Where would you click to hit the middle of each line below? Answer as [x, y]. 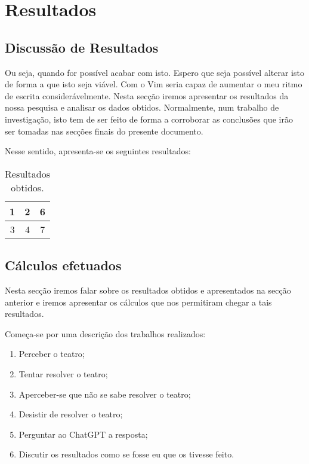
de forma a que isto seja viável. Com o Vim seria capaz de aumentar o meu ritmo [154, 84]
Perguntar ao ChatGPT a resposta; [83, 434]
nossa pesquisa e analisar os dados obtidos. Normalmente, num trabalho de [142, 107]
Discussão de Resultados [82, 47]
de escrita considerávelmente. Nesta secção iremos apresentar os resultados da [147, 95]
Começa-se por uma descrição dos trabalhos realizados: [105, 333]
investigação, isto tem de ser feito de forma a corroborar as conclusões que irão [149, 119]
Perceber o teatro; [52, 354]
